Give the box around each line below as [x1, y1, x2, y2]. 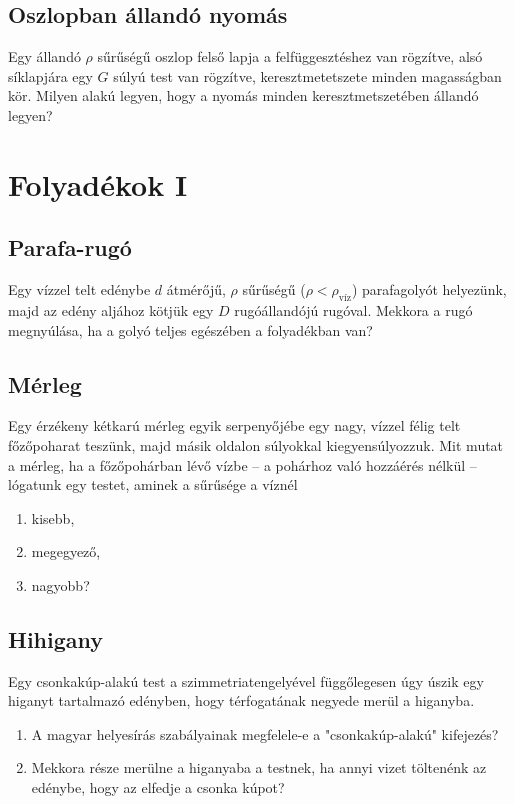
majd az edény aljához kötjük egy [8, 299, 214, 320]
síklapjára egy [8, 65, 93, 86]
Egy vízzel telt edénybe [8, 279, 151, 300]
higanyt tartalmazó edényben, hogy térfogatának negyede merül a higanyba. [8, 690, 475, 711]
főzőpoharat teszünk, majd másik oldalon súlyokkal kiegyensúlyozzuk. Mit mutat [8, 434, 504, 455]
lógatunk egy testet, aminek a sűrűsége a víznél [8, 474, 298, 495]
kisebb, [31, 507, 75, 528]
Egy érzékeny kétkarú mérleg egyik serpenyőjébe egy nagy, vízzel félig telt [8, 415, 461, 436]
